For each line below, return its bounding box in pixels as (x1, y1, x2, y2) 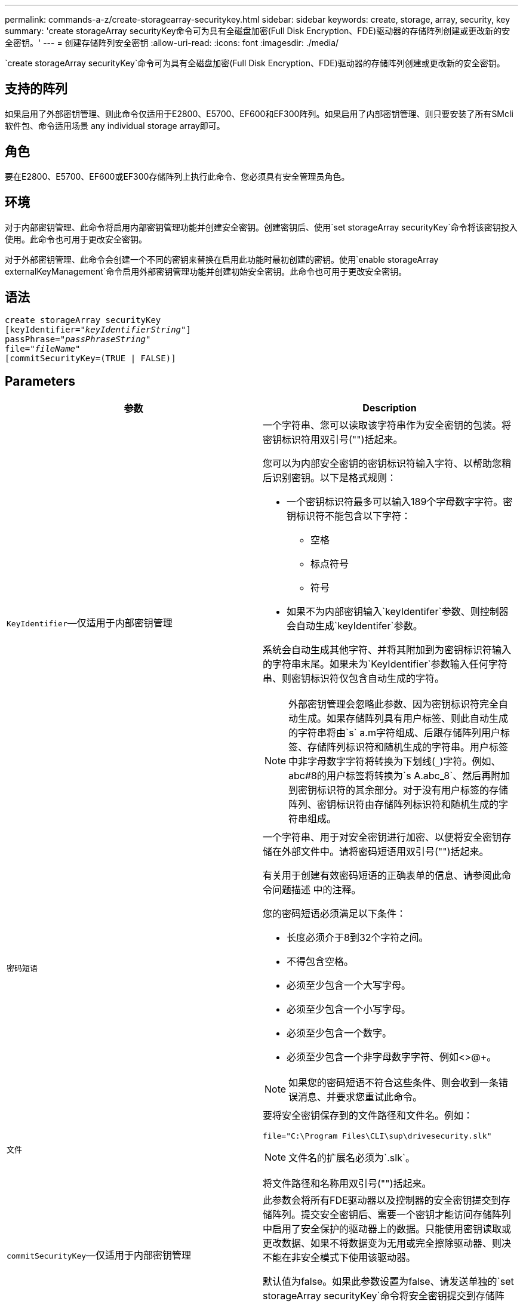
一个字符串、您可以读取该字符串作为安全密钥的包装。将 (263, 419, 512, 432)
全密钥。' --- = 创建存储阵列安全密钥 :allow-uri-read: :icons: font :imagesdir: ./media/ (5, 38, 339, 48)
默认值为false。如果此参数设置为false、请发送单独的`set (263, 1275, 514, 1288)
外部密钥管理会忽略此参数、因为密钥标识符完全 (288, 698, 499, 711)
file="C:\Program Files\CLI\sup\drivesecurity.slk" (263, 1131, 492, 1141)
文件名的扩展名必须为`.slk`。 (288, 1152, 416, 1164)
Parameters (5, 373, 75, 389)
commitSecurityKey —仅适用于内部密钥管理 (7, 1249, 192, 1262)
